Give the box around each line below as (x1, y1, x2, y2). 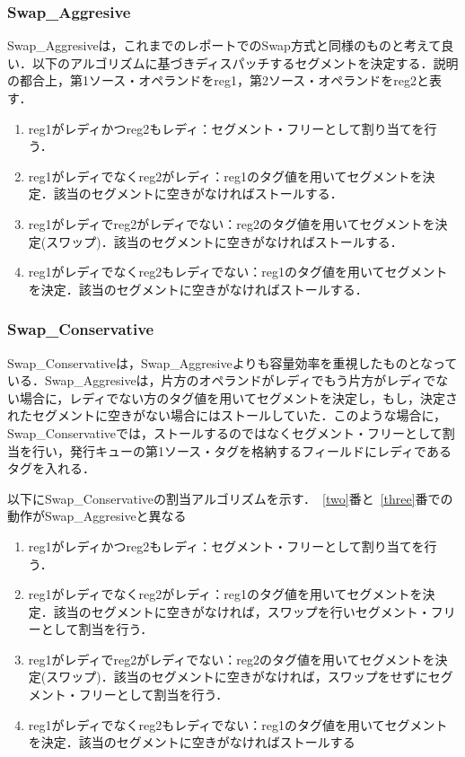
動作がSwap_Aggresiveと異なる (7, 506, 187, 525)
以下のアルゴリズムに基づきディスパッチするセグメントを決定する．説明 (31, 53, 459, 72)
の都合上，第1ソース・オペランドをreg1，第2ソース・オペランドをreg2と (7, 71, 430, 90)
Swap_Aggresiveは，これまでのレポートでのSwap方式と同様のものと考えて (7, 36, 442, 55)
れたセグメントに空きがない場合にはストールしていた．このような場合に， (7, 406, 446, 425)
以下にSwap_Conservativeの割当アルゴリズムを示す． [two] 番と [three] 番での (7, 489, 453, 507)
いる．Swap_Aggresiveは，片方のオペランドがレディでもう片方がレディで (7, 371, 436, 390)
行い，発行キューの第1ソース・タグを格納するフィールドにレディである (31, 441, 452, 460)
